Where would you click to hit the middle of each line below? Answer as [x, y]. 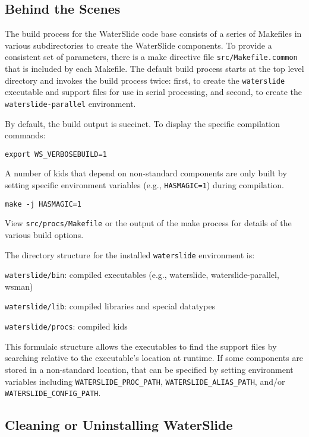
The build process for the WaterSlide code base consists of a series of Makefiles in [153, 34]
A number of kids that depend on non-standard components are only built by [146, 173]
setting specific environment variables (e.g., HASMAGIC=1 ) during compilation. [144, 184]
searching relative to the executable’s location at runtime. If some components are [154, 358]
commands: [25, 135]
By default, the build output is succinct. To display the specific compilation [142, 123]
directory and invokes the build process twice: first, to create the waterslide [145, 80]
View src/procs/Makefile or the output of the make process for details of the [148, 223]
